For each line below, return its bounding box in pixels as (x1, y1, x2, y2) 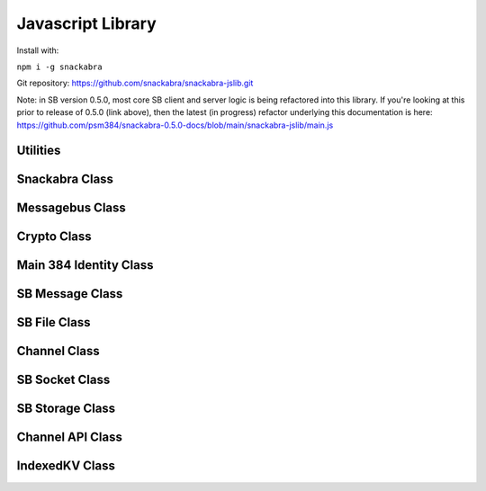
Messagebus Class (16, 201, 126, 216)
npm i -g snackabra (16, 61, 103, 72)
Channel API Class (16, 430, 123, 445)
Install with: (16, 45, 59, 56)
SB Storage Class (16, 401, 116, 416)
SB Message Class (16, 286, 123, 301)
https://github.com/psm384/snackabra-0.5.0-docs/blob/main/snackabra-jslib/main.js (16, 120, 334, 130)
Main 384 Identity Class (16, 257, 154, 273)
